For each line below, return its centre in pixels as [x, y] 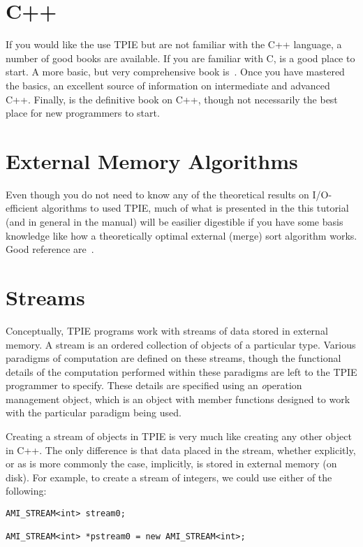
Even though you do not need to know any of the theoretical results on [157, 194]
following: [26, 491]
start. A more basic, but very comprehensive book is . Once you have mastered [175, 72]
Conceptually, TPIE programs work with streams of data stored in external [167, 330]
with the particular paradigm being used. [94, 413]
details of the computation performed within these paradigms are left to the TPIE [181, 371]
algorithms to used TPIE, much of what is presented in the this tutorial [195, 208]
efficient [22, 208]
